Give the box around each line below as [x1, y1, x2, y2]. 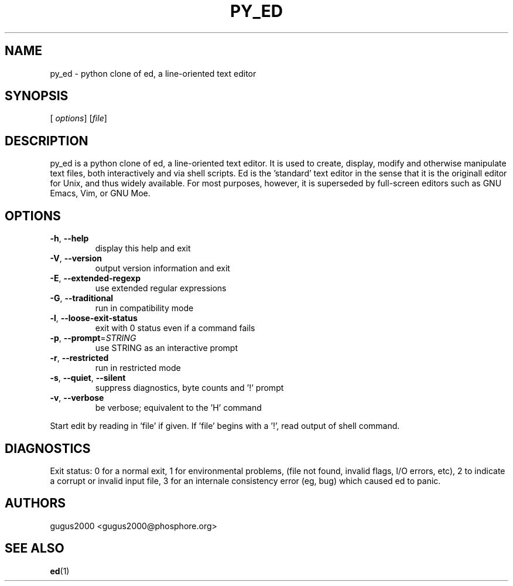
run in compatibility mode [95, 303, 194, 314]
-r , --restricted [50, 353, 109, 363]
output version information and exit [95, 263, 230, 274]
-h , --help [50, 233, 89, 244]
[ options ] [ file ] [50, 113, 107, 124]
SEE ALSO [5, 541, 64, 556]
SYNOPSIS [5, 88, 69, 104]
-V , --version [50, 253, 102, 264]
